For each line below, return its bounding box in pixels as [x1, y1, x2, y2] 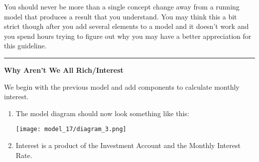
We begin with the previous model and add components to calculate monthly [4, 81, 240, 92]
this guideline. [4, 40, 47, 51]
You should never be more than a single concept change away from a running [4, 1, 240, 11]
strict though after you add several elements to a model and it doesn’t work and [4, 21, 249, 31]
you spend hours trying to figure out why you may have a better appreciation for [4, 30, 252, 41]
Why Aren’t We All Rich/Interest [4, 64, 124, 75]
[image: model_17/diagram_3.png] [15, 126, 127, 133]
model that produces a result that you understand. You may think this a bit [4, 11, 237, 21]
